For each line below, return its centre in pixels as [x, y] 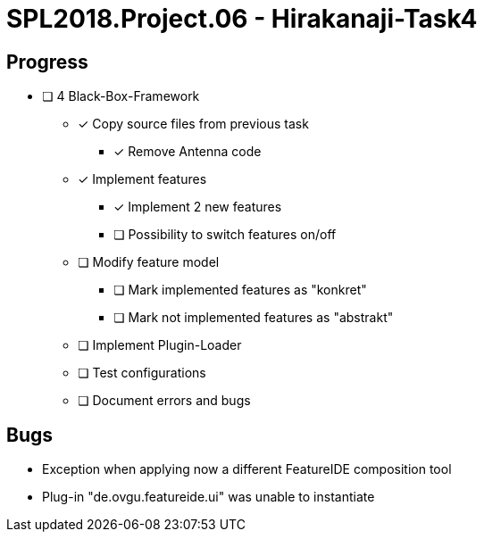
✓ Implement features [142, 179]
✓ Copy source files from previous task [193, 124]
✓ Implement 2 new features [198, 207]
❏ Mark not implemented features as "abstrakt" [254, 318]
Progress [47, 62]
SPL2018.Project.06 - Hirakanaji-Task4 [242, 19]
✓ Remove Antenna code [188, 152]
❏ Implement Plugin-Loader [160, 345]
